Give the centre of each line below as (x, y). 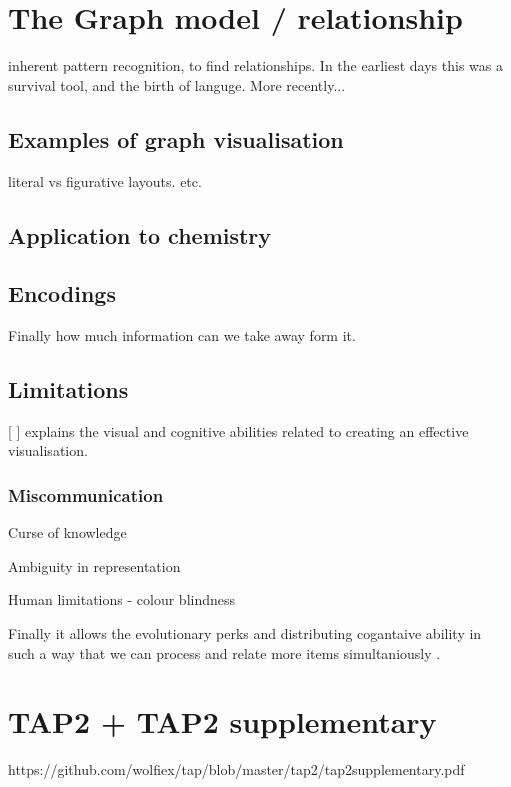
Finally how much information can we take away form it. (182, 335)
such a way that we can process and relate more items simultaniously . (224, 652)
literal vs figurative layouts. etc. (105, 180)
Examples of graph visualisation (176, 138)
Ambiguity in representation (94, 565)
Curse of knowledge (67, 532)
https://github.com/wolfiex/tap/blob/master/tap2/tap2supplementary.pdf (236, 769)
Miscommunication (86, 495)
